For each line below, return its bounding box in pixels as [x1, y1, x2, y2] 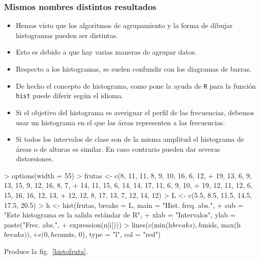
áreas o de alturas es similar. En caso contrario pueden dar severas [16, 143, 220, 154]
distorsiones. [16, 153, 54, 164]
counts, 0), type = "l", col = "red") [55, 229, 161, 239]
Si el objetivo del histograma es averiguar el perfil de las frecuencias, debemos [16, 107, 254, 117]
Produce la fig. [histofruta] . [4, 246, 88, 256]
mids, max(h [202, 219, 241, 229]
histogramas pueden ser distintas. [16, 30, 118, 40]
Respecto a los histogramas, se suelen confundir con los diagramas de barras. [16, 64, 251, 74]
